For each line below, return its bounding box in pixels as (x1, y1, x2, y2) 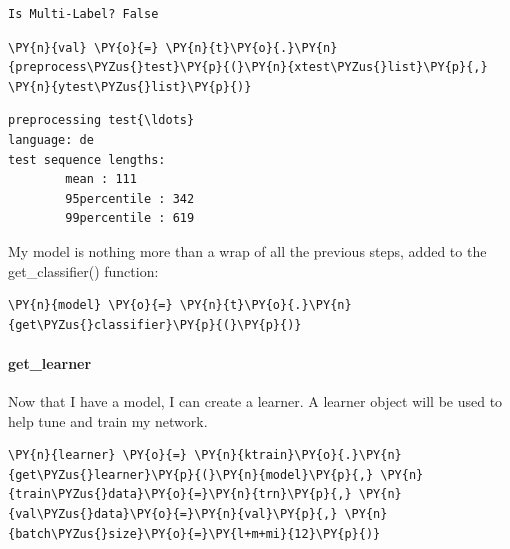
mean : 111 (65, 172, 137, 187)
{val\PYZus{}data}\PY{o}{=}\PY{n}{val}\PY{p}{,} (8, 507, 338, 522)
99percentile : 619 (65, 211, 195, 226)
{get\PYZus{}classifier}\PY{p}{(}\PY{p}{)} (8, 317, 302, 332)
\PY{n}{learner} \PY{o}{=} (8, 448, 187, 463)
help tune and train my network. (8, 410, 208, 431)
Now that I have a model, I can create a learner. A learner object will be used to (8, 391, 503, 412)
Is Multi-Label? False (8, 7, 159, 21)
